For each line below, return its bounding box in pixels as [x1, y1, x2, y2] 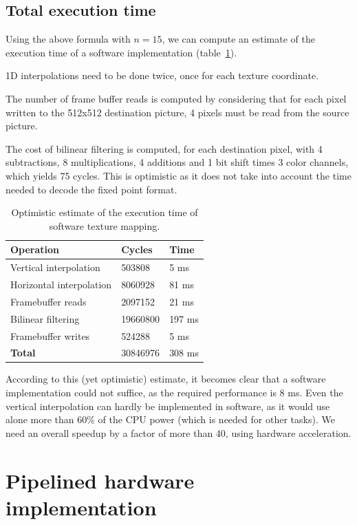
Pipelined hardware [6, 466, 195, 494]
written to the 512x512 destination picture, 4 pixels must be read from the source [6, 105, 349, 119]
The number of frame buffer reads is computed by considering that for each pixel [6, 91, 347, 105]
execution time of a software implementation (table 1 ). [6, 45, 237, 59]
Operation [10, 242, 60, 257]
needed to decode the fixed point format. [6, 182, 177, 196]
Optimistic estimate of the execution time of [11, 205, 198, 219]
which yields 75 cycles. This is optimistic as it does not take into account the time [6, 168, 351, 182]
